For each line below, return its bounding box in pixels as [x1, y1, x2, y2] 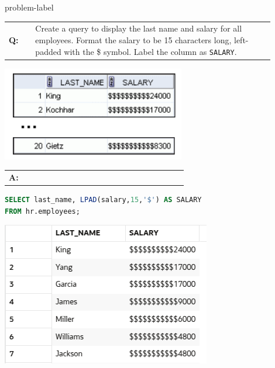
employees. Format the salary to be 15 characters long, [35, 33, 232, 46]
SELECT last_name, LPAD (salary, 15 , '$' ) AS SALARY [5, 196, 202, 204]
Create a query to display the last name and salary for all [35, 22, 242, 34]
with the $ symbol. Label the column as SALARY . [64, 45, 237, 57]
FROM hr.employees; [5, 207, 80, 216]
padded [35, 45, 61, 57]
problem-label [5, 1, 54, 13]
